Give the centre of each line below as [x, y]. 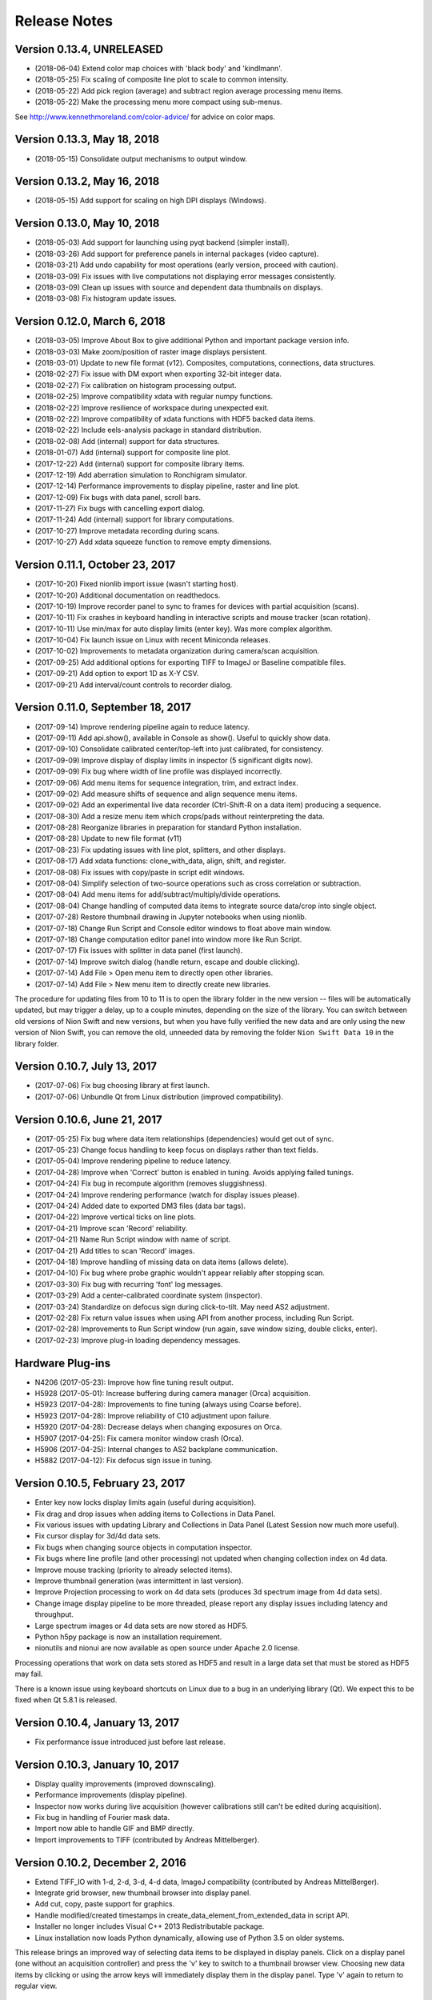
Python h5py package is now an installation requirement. [128, 1637]
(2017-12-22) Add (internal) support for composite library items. [140, 463]
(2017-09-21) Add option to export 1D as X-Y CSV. [117, 674]
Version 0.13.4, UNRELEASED [89, 49]
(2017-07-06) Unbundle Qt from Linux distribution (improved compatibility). [159, 1097]
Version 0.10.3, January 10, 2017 [97, 1764]
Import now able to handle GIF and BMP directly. [115, 1829]
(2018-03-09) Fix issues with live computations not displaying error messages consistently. [185, 276]
